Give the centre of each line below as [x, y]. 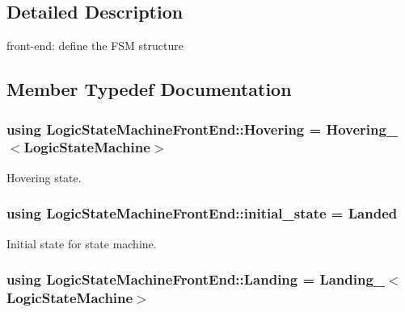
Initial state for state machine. [82, 243]
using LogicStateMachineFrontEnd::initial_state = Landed [202, 213]
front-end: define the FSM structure [95, 46]
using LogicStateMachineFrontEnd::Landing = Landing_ [196, 279]
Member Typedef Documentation [149, 89]
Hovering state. [44, 177]
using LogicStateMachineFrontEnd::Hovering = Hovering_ [202, 129]
